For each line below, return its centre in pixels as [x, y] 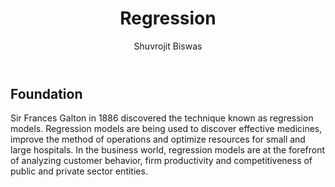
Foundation [46, 93]
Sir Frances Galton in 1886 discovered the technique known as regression [162, 118]
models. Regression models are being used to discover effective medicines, [166, 129]
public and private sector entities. [79, 171]
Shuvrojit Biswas [168, 46]
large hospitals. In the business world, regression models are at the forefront [168, 150]
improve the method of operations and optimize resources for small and [158, 139]
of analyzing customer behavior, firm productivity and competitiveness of [161, 161]
